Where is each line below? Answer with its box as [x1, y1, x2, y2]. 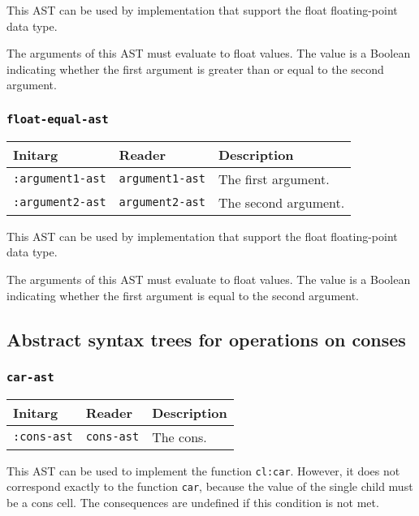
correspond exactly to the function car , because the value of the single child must [6, 478, 413, 495]
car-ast [6, 370, 54, 384]
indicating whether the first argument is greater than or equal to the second [6, 60, 384, 77]
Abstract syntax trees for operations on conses [6, 326, 406, 351]
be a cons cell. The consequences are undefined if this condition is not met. [6, 494, 379, 510]
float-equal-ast [6, 112, 109, 126]
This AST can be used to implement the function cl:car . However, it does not [6, 462, 400, 479]
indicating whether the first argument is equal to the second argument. [6, 286, 359, 303]
